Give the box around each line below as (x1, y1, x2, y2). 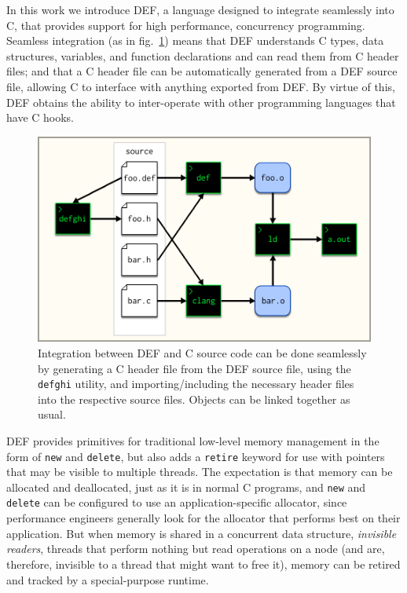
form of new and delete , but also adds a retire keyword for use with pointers (6, 448, 385, 464)
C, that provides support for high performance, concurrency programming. (6, 16, 365, 33)
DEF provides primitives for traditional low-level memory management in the (6, 432, 379, 448)
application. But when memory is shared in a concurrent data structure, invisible (6, 525, 397, 541)
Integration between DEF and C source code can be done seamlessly (38, 344, 367, 361)
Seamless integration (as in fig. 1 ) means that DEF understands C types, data (6, 32, 384, 49)
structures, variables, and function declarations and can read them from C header (6, 47, 399, 64)
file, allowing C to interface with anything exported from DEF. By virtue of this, (6, 78, 395, 94)
